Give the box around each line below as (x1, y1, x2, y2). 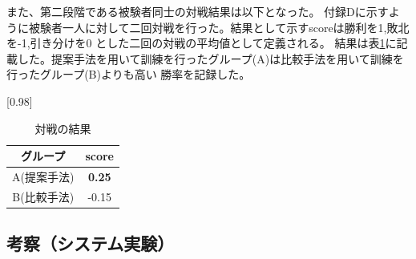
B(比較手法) (12, 188, 75, 204)
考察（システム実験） (6, 231, 175, 256)
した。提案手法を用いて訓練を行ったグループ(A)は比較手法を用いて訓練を (17, 50, 404, 67)
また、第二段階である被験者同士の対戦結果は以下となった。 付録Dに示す (6, 3, 389, 19)
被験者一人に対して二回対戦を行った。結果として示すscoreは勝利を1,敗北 (28, 18, 410, 35)
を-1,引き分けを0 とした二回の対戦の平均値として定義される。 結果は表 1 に (6, 34, 397, 51)
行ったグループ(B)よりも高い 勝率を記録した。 (6, 66, 251, 83)
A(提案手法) (12, 168, 75, 184)
